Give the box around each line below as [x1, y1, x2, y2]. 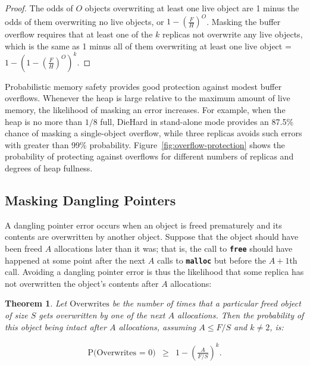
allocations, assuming [118, 320, 196, 333]
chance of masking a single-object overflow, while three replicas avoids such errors [5, 127, 302, 139]
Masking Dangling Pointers [5, 190, 176, 209]
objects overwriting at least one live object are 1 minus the [84, 2, 299, 14]
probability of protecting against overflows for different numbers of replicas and [5, 150, 294, 162]
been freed [5, 242, 43, 254]
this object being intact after [5, 320, 107, 333]
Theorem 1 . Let [5, 297, 67, 309]
